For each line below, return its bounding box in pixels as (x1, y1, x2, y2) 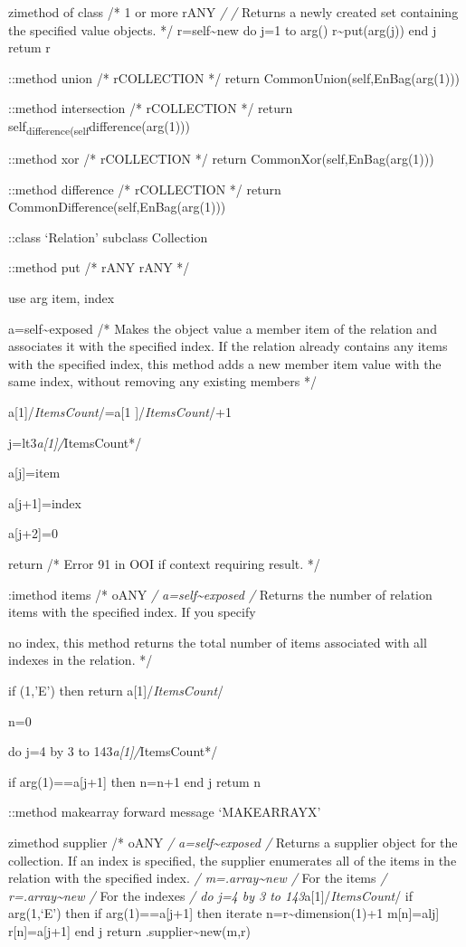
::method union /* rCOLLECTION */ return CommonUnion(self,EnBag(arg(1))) (8, 68, 461, 87)
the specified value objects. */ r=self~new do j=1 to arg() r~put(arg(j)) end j (8, 20, 437, 39)
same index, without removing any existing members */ (8, 372, 317, 391)
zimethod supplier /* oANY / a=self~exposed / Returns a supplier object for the (8, 832, 458, 851)
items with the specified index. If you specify (8, 602, 256, 621)
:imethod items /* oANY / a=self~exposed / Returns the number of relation (8, 584, 433, 603)
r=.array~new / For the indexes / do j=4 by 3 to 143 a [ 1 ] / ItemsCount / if (8, 885, 414, 904)
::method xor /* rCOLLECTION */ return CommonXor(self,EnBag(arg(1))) (8, 149, 434, 168)
